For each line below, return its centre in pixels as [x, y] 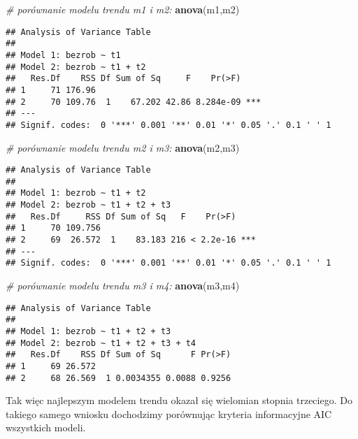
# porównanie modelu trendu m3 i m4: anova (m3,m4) [123, 285]
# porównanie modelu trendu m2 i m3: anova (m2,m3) [123, 147]
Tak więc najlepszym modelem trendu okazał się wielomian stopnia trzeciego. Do [179, 400]
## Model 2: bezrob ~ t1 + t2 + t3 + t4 [101, 343]
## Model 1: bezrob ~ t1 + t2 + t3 [88, 331]
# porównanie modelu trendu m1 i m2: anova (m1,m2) [123, 9]
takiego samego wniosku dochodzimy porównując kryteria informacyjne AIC [169, 413]
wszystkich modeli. [46, 427]
